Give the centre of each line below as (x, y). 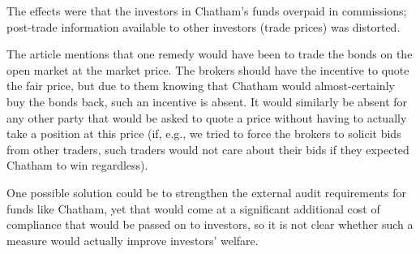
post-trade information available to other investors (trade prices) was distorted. (204, 26)
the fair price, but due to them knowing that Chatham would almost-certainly (201, 86)
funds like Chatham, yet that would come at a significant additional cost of (193, 208)
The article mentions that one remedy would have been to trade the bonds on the (210, 54)
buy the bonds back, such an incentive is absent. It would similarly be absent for (207, 101)
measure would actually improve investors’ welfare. (133, 240)
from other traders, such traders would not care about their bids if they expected (208, 149)
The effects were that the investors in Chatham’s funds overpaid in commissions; (207, 11)
